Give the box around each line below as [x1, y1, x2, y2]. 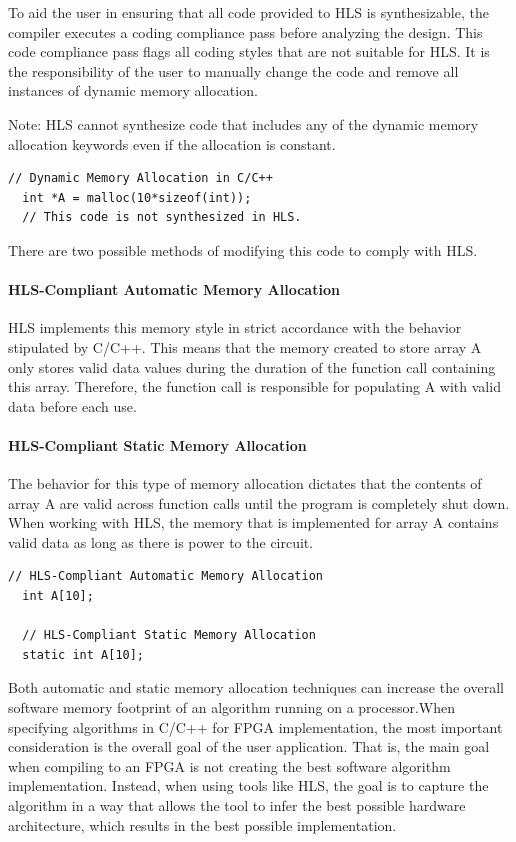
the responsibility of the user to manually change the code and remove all [8, 60, 459, 81]
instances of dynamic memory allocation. [8, 80, 258, 101]
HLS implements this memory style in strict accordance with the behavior [8, 317, 462, 338]
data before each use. [8, 395, 137, 416]
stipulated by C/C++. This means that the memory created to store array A [8, 336, 482, 357]
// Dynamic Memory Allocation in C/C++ [8, 171, 273, 186]
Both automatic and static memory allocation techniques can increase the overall [8, 677, 504, 698]
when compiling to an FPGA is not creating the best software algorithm [8, 755, 451, 776]
